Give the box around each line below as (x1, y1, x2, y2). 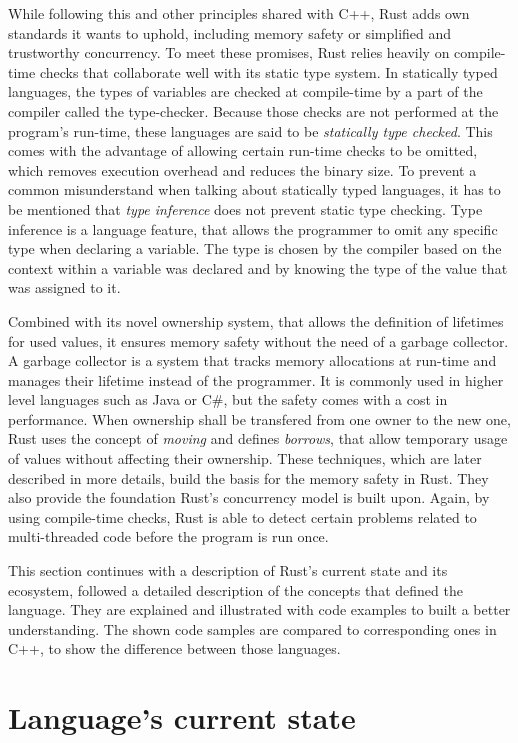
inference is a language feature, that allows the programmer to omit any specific (8, 218, 498, 239)
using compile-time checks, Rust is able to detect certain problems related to (8, 506, 477, 527)
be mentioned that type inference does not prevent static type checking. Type (8, 198, 483, 219)
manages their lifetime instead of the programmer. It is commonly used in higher (8, 369, 504, 390)
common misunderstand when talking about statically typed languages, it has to (8, 179, 501, 200)
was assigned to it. (8, 277, 121, 298)
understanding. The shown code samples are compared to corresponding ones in (8, 618, 497, 639)
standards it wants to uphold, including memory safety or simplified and (8, 22, 452, 43)
